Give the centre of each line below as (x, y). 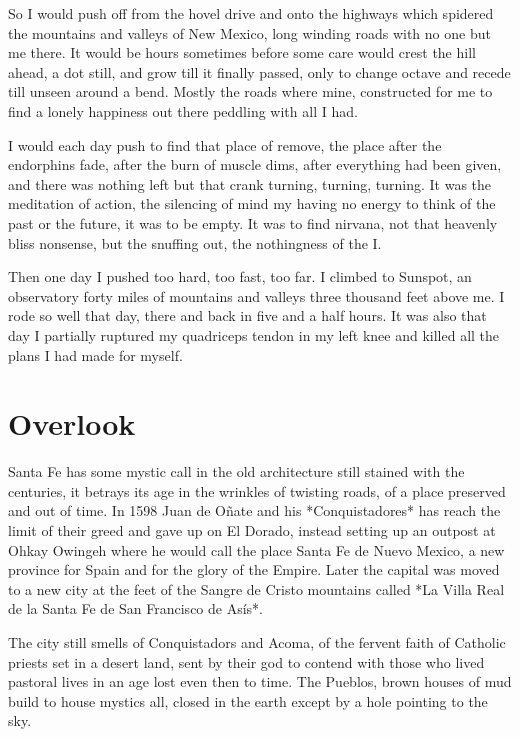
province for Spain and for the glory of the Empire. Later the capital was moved (254, 569)
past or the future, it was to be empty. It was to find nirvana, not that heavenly (253, 222)
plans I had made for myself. (95, 354)
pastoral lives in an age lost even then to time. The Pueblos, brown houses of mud (260, 681)
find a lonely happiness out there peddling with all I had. (183, 110)
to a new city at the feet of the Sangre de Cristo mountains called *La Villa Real (256, 588)
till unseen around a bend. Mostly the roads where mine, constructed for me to (250, 91)
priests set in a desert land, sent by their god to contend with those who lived (246, 661)
